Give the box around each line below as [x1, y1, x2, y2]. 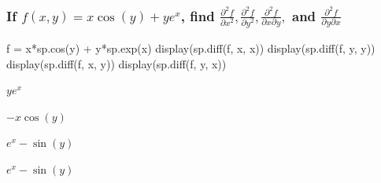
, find [180, 5, 215, 25]
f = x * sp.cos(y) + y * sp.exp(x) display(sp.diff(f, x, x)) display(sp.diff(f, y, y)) [6, 40, 375, 57]
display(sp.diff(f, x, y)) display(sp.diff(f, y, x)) [6, 55, 227, 71]
